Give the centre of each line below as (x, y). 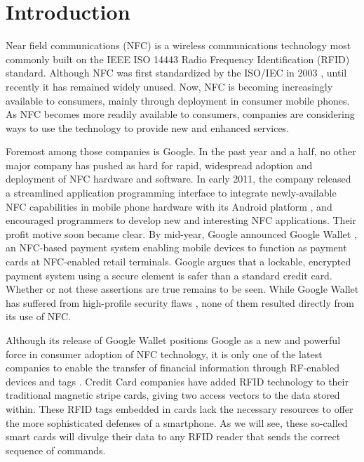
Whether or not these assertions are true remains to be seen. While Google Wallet (182, 289)
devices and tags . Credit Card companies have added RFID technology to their (177, 381)
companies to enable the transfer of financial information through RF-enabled (173, 368)
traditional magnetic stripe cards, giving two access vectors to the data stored (173, 395)
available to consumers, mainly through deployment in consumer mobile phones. (178, 100)
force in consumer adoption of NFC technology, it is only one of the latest (164, 354)
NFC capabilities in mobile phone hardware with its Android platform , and (169, 206)
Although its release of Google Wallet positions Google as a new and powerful (173, 340)
